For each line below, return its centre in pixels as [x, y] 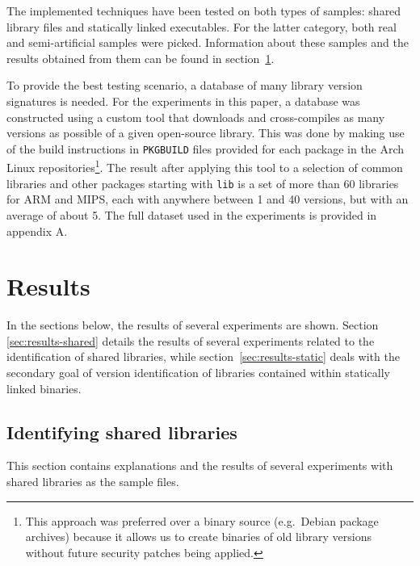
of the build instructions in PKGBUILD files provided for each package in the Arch [206, 148]
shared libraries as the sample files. [93, 481]
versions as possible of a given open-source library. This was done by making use [206, 133]
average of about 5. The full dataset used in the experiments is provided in [192, 214]
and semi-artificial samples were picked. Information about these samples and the [208, 42]
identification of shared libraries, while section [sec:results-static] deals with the [203, 356]
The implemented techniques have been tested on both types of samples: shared [204, 10]
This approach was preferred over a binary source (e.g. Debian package [202, 520]
